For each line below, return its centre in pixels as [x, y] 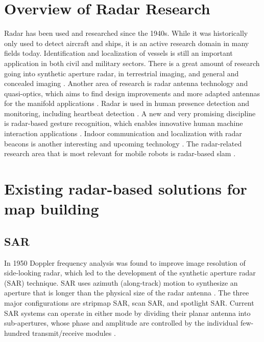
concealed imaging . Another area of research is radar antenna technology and [126, 83]
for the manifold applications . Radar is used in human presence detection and [127, 103]
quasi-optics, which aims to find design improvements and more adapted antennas [132, 93]
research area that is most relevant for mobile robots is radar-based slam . [120, 153]
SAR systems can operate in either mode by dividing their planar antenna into [127, 313]
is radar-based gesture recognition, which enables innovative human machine [124, 123]
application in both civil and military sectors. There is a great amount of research [132, 63]
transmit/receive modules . [74, 333]
